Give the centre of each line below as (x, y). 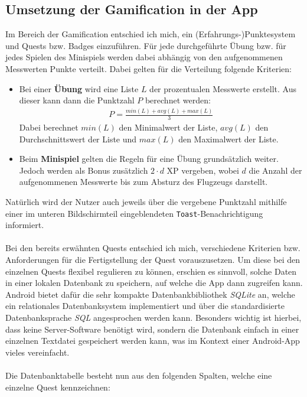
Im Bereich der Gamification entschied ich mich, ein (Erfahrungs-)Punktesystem (151, 34)
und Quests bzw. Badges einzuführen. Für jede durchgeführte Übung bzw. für (146, 45)
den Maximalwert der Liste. (228, 139)
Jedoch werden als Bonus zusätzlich (84, 170)
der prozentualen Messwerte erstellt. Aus (223, 88)
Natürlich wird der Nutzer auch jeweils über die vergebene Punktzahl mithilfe (146, 201)
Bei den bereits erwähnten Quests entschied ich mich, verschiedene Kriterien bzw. (153, 248)
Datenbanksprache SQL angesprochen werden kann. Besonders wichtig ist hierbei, (153, 317)
